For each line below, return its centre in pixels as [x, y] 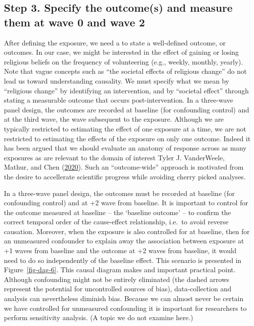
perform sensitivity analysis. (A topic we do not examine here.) [99, 317]
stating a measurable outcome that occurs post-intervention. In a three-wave [119, 100]
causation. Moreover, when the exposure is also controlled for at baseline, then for [127, 231]
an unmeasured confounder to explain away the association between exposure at [124, 241]
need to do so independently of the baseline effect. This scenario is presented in [123, 260]
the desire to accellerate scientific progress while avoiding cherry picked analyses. [125, 176]
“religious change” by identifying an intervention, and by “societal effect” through [127, 90]
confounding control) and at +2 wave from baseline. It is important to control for [126, 203]
